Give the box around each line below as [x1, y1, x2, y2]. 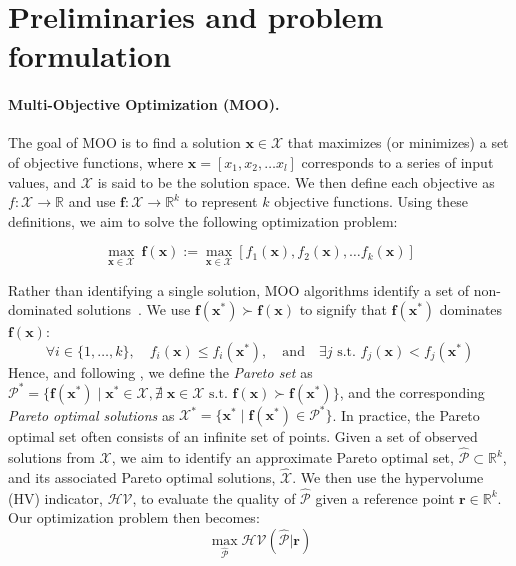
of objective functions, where [8, 151, 184, 172]
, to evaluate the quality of [132, 487, 296, 508]
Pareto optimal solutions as [8, 404, 175, 425]
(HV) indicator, [8, 487, 103, 508]
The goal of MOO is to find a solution [8, 132, 241, 153]
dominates [439, 299, 503, 320]
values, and [8, 171, 77, 192]
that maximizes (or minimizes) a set [287, 132, 509, 153]
